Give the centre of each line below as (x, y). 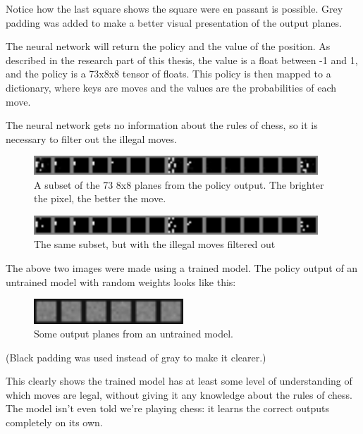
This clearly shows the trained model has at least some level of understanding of (179, 381)
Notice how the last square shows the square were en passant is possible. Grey (174, 8)
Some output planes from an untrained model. (134, 334)
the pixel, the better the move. (100, 198)
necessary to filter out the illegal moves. (91, 138)
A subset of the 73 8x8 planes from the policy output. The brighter (179, 184)
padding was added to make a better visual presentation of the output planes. (174, 22)
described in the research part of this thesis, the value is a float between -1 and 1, (182, 60)
